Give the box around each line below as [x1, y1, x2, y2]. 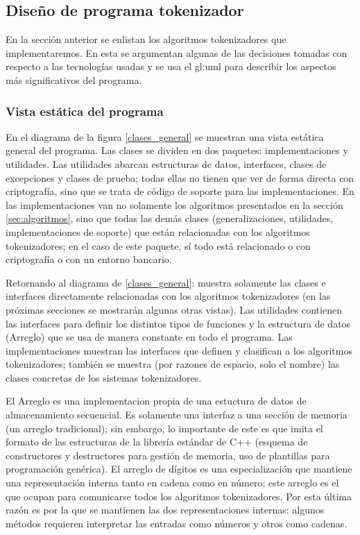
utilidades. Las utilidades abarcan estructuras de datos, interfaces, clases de [6, 156, 327, 171]
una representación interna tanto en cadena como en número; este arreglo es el [6, 475, 339, 490]
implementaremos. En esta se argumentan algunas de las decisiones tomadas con [6, 45, 348, 60]
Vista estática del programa [6, 102, 164, 119]
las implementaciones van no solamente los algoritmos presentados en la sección [6, 197, 343, 212]
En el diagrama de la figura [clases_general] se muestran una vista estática [6, 129, 324, 144]
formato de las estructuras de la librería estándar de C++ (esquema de [6, 434, 308, 449]
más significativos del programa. [6, 72, 142, 87]
